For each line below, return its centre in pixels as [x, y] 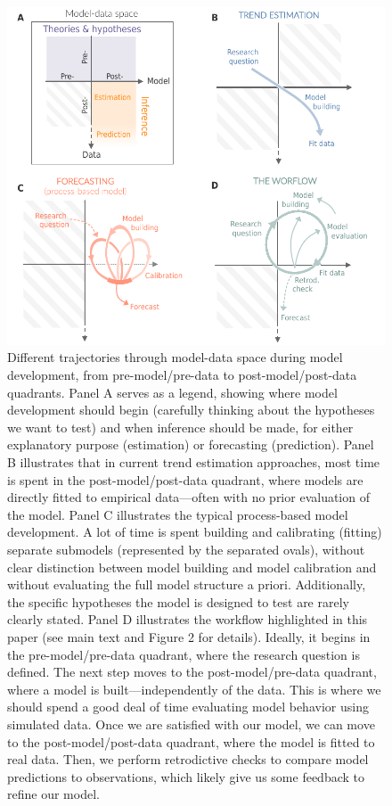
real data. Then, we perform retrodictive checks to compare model [188, 759]
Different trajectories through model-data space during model [175, 357]
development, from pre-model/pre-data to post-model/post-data [182, 375]
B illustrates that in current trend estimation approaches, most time [194, 462]
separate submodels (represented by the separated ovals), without [186, 549]
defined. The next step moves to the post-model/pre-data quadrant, [192, 672]
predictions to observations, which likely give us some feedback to [186, 776]
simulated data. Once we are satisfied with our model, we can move [191, 724]
